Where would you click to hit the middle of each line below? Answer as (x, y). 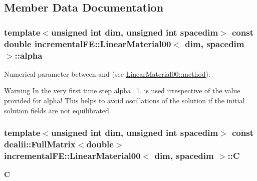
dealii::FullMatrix (40, 144)
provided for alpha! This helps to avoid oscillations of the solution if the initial (124, 101)
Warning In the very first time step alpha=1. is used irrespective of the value (122, 90)
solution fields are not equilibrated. (58, 110)
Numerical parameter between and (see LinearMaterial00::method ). (107, 73)
